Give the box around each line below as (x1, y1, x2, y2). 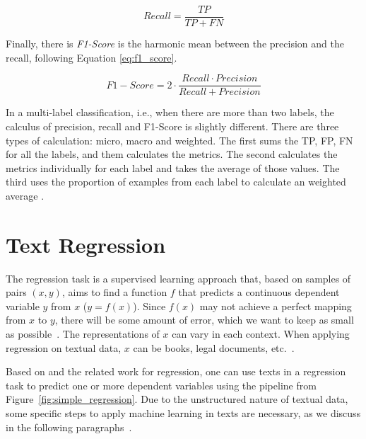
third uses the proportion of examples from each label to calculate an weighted (6, 174, 346, 189)
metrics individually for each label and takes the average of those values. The (6, 160, 340, 175)
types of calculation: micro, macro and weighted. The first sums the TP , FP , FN (6, 132, 353, 147)
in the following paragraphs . (6, 419, 132, 434)
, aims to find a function (61, 285, 167, 300)
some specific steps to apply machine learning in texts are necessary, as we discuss (6, 405, 361, 420)
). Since (133, 298, 166, 313)
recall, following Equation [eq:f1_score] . (6, 50, 177, 64)
